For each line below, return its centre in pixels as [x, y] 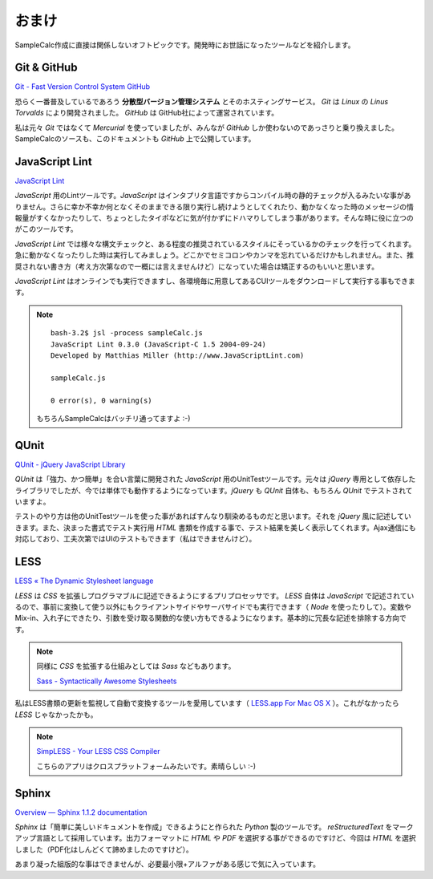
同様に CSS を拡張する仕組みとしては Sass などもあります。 [136, 666]
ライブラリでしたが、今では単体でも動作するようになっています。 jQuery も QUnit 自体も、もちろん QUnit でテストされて [214, 490]
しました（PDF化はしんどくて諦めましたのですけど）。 [104, 849]
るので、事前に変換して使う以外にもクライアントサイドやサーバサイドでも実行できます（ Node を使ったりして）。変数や [213, 606]
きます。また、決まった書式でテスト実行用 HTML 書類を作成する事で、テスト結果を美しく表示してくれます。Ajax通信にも [215, 527]
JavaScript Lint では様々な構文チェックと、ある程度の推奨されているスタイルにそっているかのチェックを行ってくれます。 [215, 244]
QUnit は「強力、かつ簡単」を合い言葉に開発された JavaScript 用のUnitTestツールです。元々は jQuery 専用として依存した [215, 479]
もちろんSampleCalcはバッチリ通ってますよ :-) [113, 418]
